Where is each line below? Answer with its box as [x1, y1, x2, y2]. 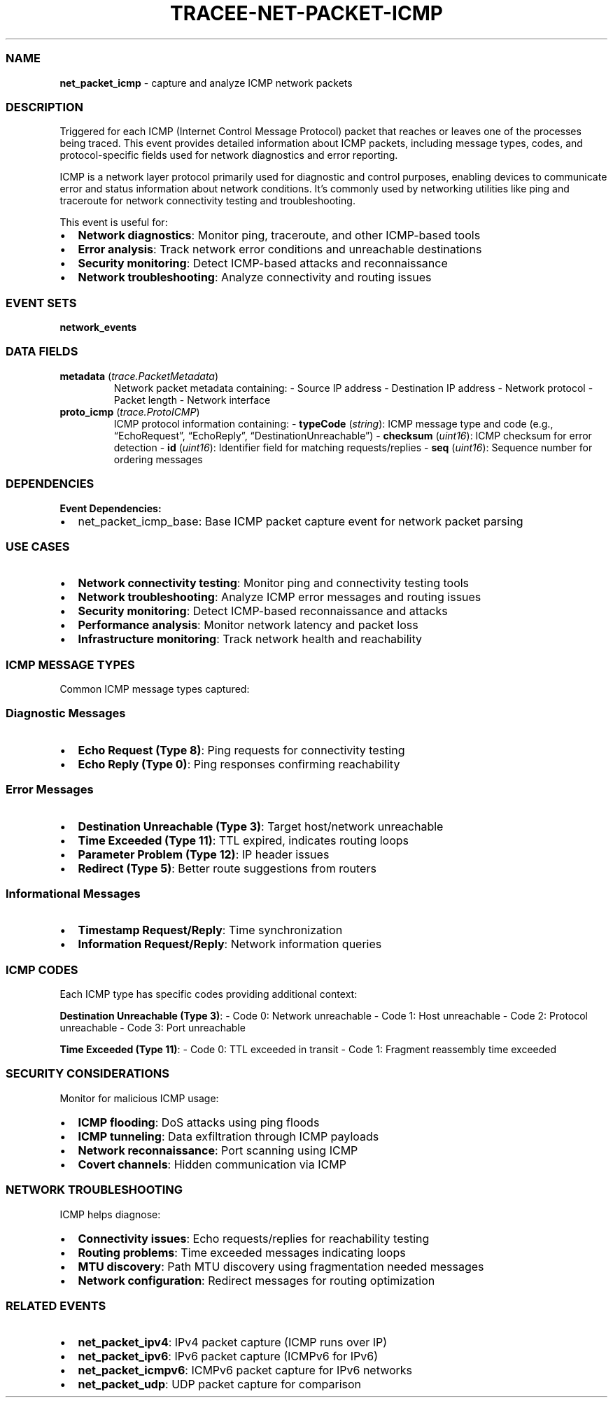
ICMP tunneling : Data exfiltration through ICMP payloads [78, 1129, 379, 1143]
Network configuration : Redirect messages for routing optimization [78, 1273, 435, 1288]
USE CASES [6, 539, 70, 554]
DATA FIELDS [6, 344, 78, 359]
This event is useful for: [59, 216, 168, 229]
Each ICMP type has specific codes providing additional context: [59, 988, 358, 1000]
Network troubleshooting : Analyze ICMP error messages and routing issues [78, 590, 481, 605]
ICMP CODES [6, 962, 78, 977]
